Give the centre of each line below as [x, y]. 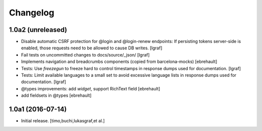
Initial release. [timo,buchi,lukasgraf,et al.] [63, 121]
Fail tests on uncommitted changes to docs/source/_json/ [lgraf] [85, 55]
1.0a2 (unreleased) [38, 30]
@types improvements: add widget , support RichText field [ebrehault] [90, 88]
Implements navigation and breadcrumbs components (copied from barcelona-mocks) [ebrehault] [119, 62]
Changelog [32, 13]
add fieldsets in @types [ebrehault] [56, 95]
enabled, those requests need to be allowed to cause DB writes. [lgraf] [92, 48]
